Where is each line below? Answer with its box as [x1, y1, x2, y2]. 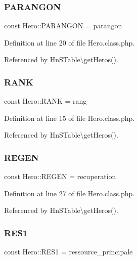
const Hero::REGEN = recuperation [4, 171, 116, 182]
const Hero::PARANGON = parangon [4, 20, 122, 31]
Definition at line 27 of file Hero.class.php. [4, 188, 135, 198]
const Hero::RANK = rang [4, 96, 87, 106]
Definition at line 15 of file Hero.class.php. [4, 112, 135, 123]
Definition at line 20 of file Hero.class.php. [4, 37, 135, 48]
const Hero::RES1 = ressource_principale [4, 246, 133, 257]
